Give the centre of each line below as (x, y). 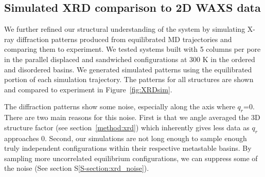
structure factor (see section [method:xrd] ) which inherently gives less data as (127, 127)
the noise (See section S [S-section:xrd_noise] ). (77, 168)
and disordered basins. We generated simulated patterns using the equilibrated (128, 69)
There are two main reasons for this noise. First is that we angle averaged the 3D (132, 117)
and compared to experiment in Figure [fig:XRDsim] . (88, 89)
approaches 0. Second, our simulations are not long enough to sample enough (126, 138)
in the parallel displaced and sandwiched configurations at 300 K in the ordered (130, 59)
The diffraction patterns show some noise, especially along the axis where (120, 106)
